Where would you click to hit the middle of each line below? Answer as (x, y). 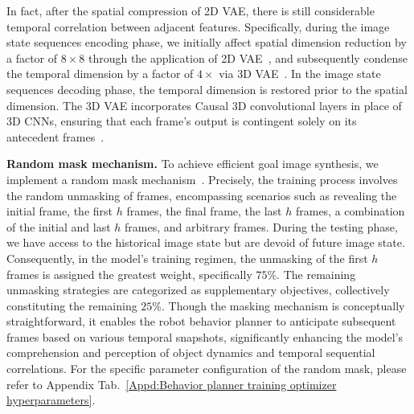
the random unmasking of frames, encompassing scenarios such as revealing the (202, 195)
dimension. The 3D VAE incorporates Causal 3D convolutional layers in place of (204, 105)
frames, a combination (350, 211)
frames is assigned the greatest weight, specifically (129, 274)
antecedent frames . (55, 136)
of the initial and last (59, 226)
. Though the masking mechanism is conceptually (283, 305)
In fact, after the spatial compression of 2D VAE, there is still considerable (191, 10)
